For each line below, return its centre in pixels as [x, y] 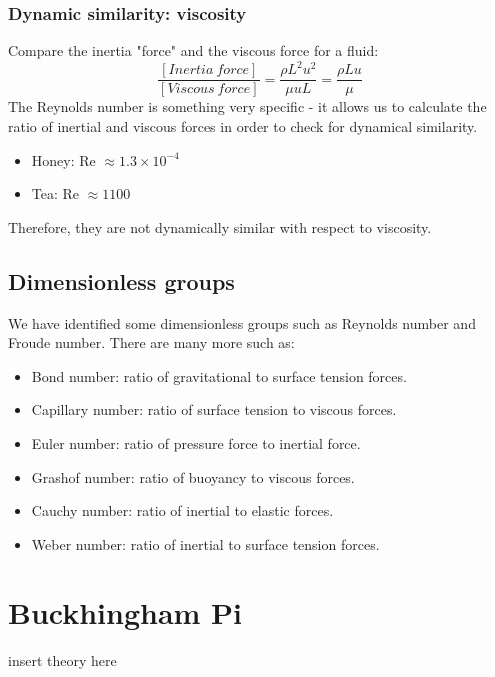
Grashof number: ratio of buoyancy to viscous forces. [193, 476]
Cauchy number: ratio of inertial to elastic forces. [182, 510]
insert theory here [62, 660]
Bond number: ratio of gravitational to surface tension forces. [219, 375]
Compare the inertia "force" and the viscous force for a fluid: [193, 50]
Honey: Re [63, 159]
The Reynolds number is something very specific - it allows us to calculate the [247, 106]
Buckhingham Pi [125, 612]
